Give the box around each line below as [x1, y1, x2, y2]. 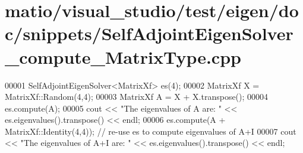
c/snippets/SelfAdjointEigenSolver [5, 21, 293, 45]
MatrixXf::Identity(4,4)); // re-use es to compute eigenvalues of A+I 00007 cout [5, 125, 296, 137]
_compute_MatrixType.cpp [5, 44, 241, 69]
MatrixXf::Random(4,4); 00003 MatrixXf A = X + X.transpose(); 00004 [5, 90, 269, 103]
